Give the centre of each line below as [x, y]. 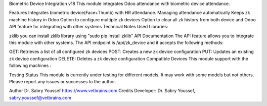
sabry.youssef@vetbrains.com [40, 98]
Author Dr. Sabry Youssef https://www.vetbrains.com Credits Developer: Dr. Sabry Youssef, [102, 91]
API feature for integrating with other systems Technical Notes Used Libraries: [89, 27]
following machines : [30, 66]
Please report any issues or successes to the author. [63, 81]
